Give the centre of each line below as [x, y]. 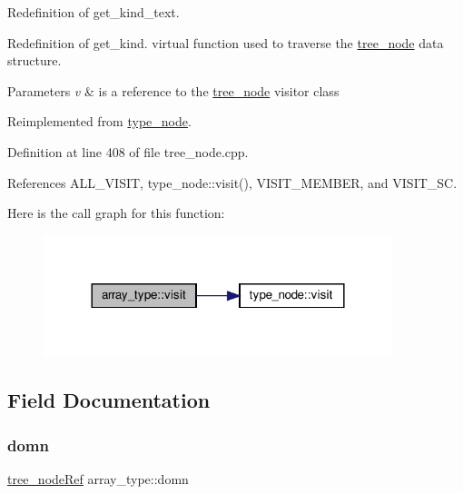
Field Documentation [109, 400]
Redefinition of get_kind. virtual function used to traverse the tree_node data [226, 42]
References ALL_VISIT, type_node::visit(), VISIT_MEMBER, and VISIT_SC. [232, 182]
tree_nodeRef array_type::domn [98, 479]
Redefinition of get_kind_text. [94, 12]
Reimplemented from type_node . [99, 121]
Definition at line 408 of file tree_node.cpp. [128, 151]
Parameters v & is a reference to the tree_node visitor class [173, 90]
